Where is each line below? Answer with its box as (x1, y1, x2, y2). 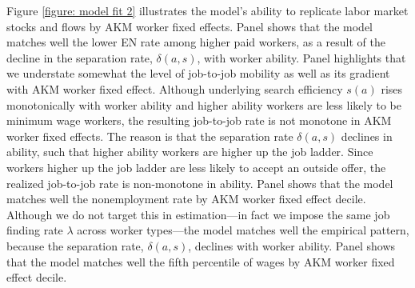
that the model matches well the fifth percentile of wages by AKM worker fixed (6, 253, 395, 270)
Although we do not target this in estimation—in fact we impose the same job (6, 206, 390, 222)
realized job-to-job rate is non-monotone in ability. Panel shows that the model (6, 174, 393, 191)
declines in (341, 127, 393, 144)
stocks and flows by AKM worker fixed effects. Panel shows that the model (6, 18, 373, 34)
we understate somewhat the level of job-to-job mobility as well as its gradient (6, 65, 390, 82)
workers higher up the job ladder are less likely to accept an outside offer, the (6, 158, 386, 175)
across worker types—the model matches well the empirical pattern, (77, 222, 409, 238)
